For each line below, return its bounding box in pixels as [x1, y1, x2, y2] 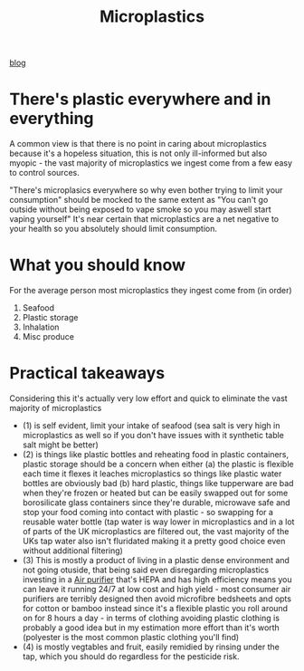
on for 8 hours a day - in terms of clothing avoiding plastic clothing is [22, 613, 280, 623]
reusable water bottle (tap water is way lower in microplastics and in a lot [22, 516, 295, 527]
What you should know [9, 255, 186, 275]
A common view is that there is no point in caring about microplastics [9, 139, 267, 149]
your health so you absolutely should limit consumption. [9, 224, 218, 235]
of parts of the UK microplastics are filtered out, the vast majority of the [22, 526, 290, 536]
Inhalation [22, 321, 60, 332]
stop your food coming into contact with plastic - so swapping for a [22, 507, 274, 517]
